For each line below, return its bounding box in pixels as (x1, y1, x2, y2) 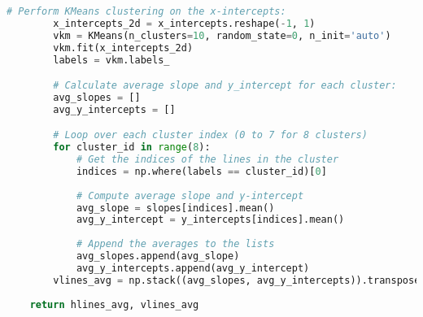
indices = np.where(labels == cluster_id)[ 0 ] (76, 165, 327, 177)
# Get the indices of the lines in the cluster (76, 154, 339, 166)
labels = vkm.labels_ (53, 54, 170, 66)
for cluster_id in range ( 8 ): (53, 141, 211, 154)
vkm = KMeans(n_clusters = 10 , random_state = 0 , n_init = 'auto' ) (53, 29, 391, 41)
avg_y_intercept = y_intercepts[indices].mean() (76, 214, 345, 226)
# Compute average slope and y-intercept (76, 189, 304, 202)
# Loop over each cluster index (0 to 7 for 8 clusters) (53, 129, 368, 141)
